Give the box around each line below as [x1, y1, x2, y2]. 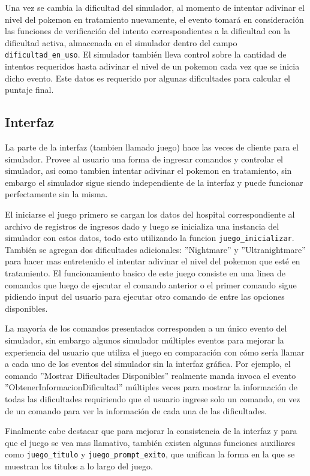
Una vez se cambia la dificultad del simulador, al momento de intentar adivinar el [5, 1, 305, 13]
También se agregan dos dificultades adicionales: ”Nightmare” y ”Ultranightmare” [5, 243, 306, 255]
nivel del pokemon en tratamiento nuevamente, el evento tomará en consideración [5, 13, 304, 25]
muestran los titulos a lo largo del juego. [5, 459, 153, 472]
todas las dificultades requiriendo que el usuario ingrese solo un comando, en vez [5, 392, 300, 405]
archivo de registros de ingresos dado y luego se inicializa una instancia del [5, 219, 279, 232]
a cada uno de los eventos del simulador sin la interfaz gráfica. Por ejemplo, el [5, 357, 291, 370]
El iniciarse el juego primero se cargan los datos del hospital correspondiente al [5, 207, 295, 220]
